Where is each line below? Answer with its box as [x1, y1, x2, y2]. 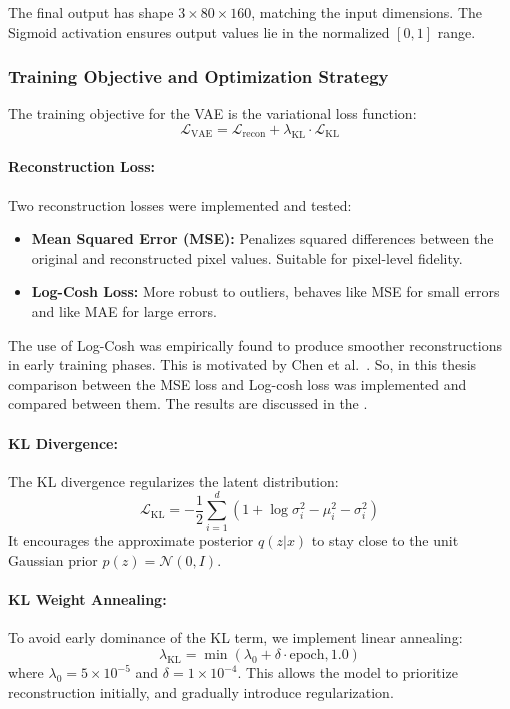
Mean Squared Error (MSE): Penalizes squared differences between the [31, 228, 494, 249]
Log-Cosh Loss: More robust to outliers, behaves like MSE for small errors [31, 281, 500, 302]
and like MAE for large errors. [31, 300, 218, 321]
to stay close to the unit [311, 530, 459, 551]
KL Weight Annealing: [8, 589, 167, 610]
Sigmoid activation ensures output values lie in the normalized [8, 21, 390, 42]
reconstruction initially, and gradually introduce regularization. [8, 681, 394, 702]
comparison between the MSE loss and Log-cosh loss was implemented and [8, 373, 467, 394]
